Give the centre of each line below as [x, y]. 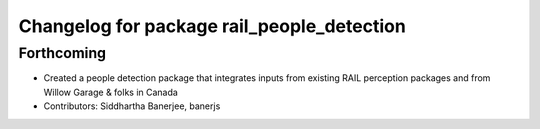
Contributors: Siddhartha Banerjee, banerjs [132, 106]
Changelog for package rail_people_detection [212, 26]
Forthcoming [62, 53]
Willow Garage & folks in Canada [111, 92]
